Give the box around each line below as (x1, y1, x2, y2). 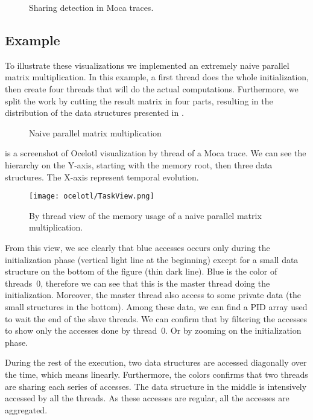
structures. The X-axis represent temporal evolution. (5, 170, 199, 183)
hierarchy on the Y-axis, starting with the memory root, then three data (5, 158, 273, 171)
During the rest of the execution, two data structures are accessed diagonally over (5, 356, 307, 369)
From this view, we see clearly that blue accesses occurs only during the (5, 241, 270, 253)
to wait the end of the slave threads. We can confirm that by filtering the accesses (5, 312, 307, 325)
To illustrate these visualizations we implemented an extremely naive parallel (5, 59, 289, 71)
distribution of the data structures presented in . (5, 106, 184, 119)
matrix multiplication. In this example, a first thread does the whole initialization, (5, 71, 309, 83)
